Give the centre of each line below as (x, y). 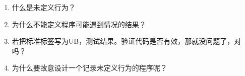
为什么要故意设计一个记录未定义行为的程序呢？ (89, 68)
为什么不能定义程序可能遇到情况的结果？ (79, 24)
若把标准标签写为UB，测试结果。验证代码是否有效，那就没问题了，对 (127, 41)
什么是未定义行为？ (44, 7)
